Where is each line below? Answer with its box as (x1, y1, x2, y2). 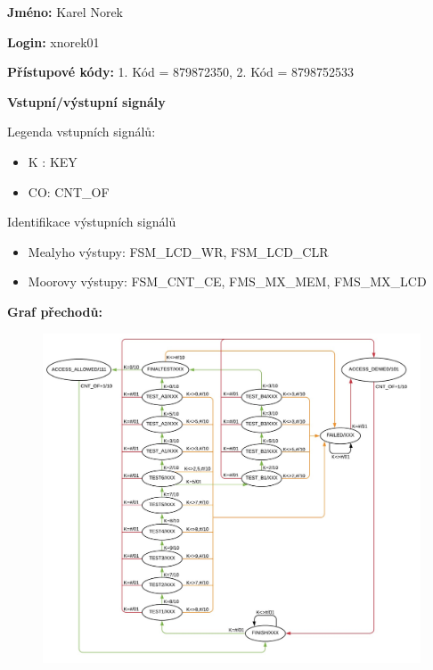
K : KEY (28, 152, 78, 170)
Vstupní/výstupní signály (7, 92, 166, 111)
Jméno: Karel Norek (7, 3, 123, 21)
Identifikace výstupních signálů (7, 212, 176, 231)
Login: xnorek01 (7, 32, 100, 51)
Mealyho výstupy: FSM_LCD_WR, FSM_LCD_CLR (28, 242, 329, 261)
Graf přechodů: (7, 302, 102, 320)
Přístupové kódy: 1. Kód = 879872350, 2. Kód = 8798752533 (7, 62, 355, 81)
